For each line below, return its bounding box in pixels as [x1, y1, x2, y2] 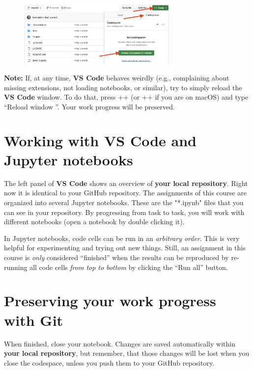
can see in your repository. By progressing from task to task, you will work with [4, 207, 245, 217]
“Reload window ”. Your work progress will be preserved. [4, 101, 175, 111]
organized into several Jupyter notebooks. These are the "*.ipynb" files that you [4, 197, 244, 208]
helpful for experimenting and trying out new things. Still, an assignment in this [4, 242, 246, 253]
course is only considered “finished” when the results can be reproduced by [4, 252, 229, 263]
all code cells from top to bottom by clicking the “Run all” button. [29, 262, 228, 272]
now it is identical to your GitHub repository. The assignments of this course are [4, 187, 247, 198]
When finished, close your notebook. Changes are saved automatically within [4, 338, 235, 348]
